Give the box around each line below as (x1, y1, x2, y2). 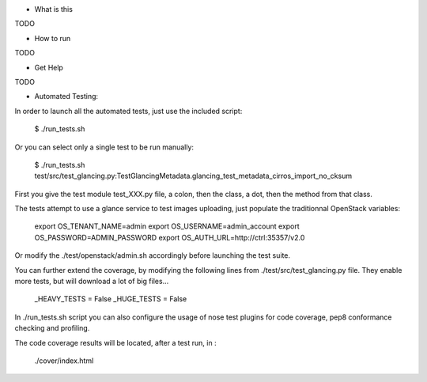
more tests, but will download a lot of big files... (14, 277, 169, 286)
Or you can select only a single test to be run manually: (14, 142, 194, 152)
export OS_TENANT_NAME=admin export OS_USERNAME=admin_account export (34, 221, 300, 231)
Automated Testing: (34, 92, 99, 101)
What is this (34, 5, 73, 13)
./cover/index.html (34, 356, 94, 365)
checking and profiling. (14, 323, 90, 333)
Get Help (34, 62, 63, 72)
